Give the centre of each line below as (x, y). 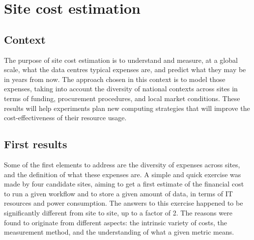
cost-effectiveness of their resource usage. (65, 118)
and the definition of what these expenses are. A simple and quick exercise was (123, 174)
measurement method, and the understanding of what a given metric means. (119, 232)
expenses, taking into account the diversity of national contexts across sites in (121, 89)
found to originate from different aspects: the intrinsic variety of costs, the (116, 222)
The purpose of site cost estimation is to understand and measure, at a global (121, 60)
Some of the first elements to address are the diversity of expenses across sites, (122, 164)
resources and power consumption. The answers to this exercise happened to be (124, 203)
